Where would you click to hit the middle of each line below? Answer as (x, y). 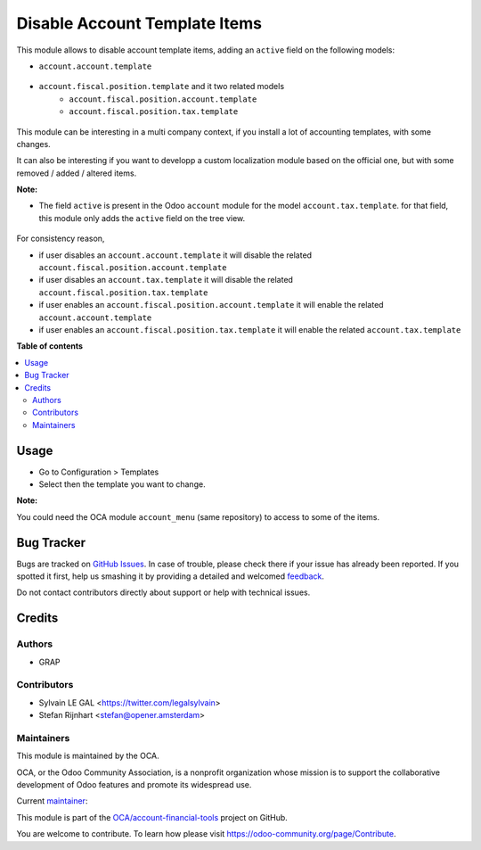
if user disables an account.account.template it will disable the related (175, 255)
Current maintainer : (52, 801)
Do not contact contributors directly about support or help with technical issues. (163, 592)
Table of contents (50, 346)
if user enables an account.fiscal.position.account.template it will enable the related (211, 305)
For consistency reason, (61, 239)
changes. (33, 144)
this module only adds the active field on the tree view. (142, 218)
